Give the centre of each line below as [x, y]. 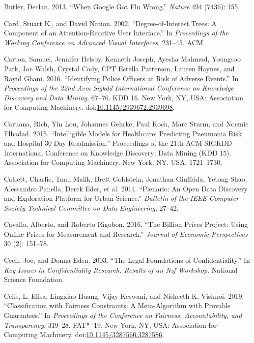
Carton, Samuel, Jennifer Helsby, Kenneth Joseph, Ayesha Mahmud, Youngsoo [122, 59]
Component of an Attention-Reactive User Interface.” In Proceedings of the [116, 33]
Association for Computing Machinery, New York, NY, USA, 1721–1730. [113, 162]
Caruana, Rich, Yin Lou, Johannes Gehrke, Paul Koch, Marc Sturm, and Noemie [126, 123]
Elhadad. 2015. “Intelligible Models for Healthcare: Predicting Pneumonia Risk [123, 133]
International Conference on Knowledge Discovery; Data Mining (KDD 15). [118, 152]
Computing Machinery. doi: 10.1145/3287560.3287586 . [84, 334]
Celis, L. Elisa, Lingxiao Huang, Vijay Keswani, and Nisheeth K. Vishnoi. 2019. [124, 296]
